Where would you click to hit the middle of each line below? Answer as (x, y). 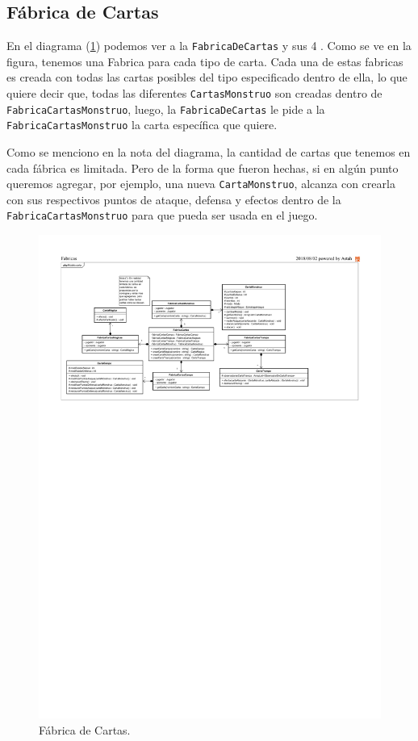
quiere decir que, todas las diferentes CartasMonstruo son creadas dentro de (194, 93)
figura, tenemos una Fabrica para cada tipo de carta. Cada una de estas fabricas (205, 61)
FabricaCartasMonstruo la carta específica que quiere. (142, 125)
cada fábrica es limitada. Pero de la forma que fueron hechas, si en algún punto (203, 167)
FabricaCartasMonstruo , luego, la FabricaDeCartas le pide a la (166, 109)
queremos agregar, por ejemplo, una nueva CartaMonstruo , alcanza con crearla (201, 184)
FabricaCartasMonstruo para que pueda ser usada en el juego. (162, 215)
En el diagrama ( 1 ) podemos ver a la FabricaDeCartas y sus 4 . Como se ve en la (209, 46)
